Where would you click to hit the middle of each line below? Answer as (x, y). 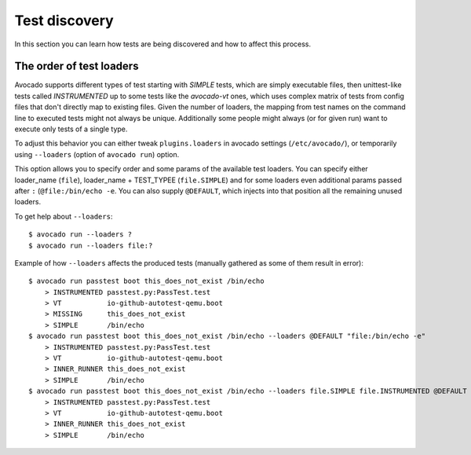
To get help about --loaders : (64, 216)
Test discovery (64, 20)
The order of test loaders (77, 66)
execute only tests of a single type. (71, 129)
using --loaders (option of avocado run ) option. (97, 154)
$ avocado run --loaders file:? (91, 245)
